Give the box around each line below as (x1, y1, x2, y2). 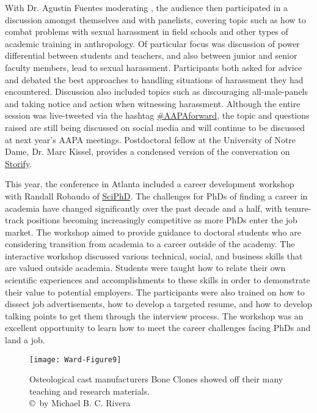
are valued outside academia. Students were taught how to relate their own (5, 261, 286, 274)
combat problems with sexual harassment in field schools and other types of (5, 25, 288, 38)
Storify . (5, 157, 32, 169)
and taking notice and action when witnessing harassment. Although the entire (5, 97, 301, 110)
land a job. (5, 333, 45, 346)
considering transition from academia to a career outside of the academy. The (5, 237, 295, 250)
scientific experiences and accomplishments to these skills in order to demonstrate (5, 273, 310, 286)
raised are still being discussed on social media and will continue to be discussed (5, 121, 305, 133)
